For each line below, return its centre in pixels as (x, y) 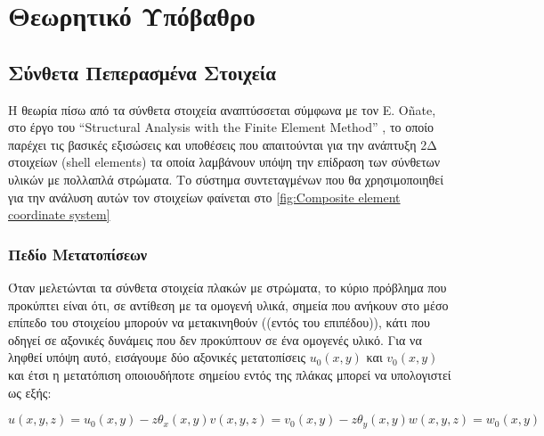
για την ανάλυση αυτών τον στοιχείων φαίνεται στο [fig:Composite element (204, 197)
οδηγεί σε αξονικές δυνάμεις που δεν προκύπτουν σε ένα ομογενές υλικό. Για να (215, 339)
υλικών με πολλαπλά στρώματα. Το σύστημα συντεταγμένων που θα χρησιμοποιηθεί (226, 179)
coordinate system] (59, 214)
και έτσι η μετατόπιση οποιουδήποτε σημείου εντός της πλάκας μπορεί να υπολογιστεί (230, 374)
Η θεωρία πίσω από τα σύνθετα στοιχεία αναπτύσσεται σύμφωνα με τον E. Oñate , (222, 109)
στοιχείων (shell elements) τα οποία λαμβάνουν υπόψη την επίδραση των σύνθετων (224, 162)
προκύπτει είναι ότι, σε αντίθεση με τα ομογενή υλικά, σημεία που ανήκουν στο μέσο (228, 304)
